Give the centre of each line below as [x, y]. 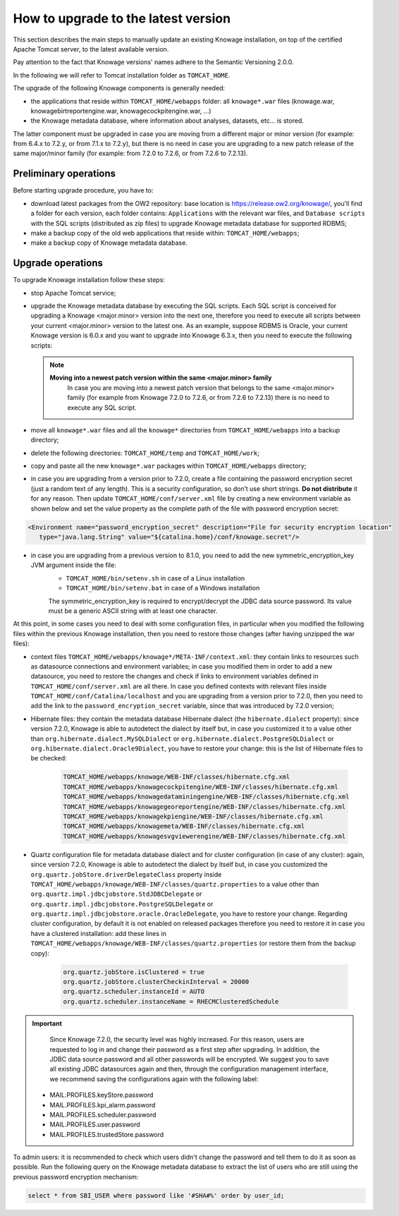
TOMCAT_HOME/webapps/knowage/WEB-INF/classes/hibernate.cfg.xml [177, 777]
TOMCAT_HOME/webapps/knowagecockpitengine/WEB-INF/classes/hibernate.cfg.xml [201, 787]
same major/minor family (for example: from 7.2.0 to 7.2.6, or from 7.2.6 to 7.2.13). [130, 153]
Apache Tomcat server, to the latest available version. [91, 49]
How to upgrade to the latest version [122, 18]
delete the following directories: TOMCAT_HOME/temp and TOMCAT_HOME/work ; [145, 453]
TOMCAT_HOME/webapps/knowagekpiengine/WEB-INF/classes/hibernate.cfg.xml [193, 816]
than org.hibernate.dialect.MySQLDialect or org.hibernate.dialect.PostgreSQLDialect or [182, 738]
